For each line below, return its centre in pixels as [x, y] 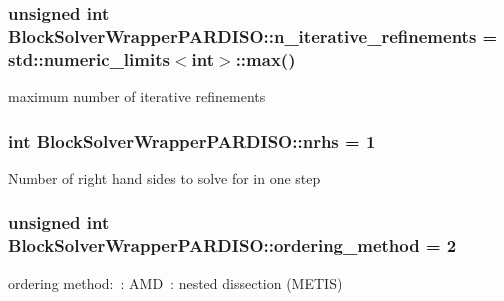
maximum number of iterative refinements [137, 96]
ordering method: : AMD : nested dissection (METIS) [175, 282]
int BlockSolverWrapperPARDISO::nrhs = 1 [192, 140]
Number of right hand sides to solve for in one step [164, 177]
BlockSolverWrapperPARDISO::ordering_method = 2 [232, 245]
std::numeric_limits [89, 58]
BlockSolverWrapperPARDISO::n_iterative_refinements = [253, 35]
